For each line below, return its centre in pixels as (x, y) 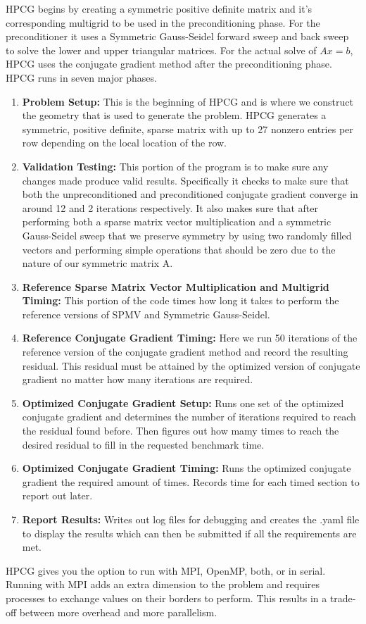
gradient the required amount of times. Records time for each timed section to (191, 481)
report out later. (57, 495)
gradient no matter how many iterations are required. (138, 379)
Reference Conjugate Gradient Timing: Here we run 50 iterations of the (190, 338)
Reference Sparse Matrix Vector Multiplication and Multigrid (176, 286)
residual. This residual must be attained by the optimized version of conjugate (191, 365)
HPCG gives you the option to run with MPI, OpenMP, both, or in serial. (166, 570)
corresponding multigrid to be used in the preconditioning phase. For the (163, 22)
